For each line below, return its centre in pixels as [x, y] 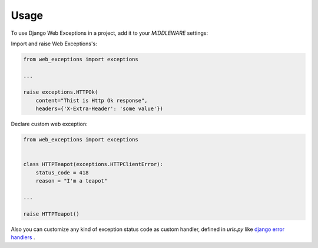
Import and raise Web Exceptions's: [54, 44]
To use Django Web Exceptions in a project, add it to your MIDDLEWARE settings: [110, 33]
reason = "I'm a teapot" [72, 181]
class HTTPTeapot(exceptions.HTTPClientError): [93, 164]
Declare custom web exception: [49, 124]
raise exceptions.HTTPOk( [61, 92]
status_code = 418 [62, 173]
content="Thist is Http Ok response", [92, 100]
